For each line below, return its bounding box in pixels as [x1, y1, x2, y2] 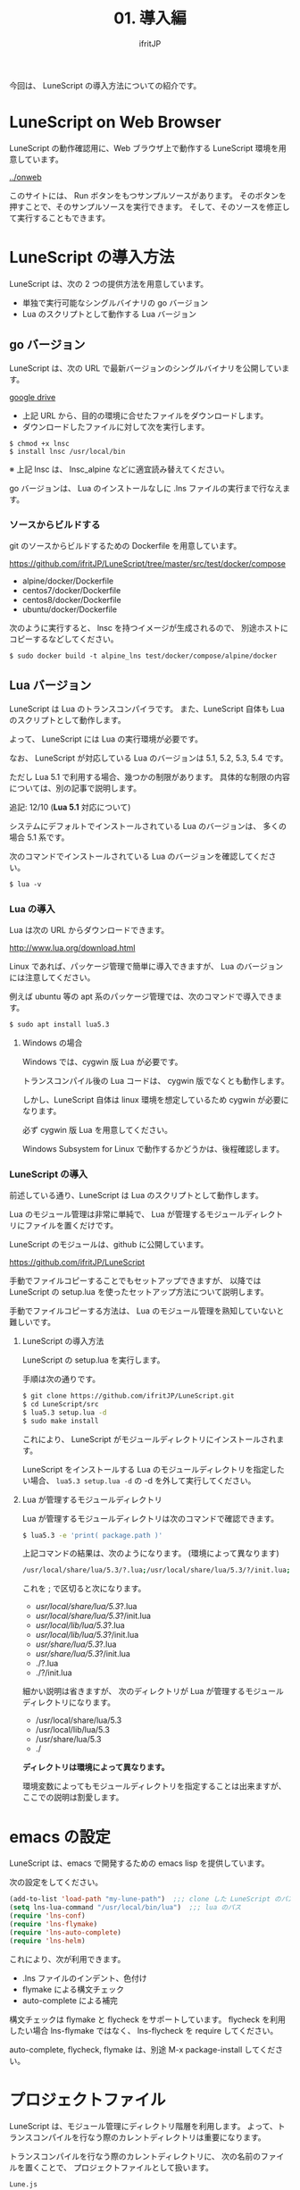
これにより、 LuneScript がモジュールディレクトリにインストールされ [21, 1433, 277, 1444]
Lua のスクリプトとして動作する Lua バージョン [21, 308, 197, 319]
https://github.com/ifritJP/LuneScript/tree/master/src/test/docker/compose [9, 558, 287, 568]
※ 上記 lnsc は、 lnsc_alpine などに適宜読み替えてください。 [9, 464, 229, 474]
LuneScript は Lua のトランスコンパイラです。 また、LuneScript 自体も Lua [9, 703, 286, 714]
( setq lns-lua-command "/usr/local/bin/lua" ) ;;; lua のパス [9, 1903, 242, 1912]
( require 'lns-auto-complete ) [9, 1927, 122, 1937]
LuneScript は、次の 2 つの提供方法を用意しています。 [9, 278, 209, 289]
